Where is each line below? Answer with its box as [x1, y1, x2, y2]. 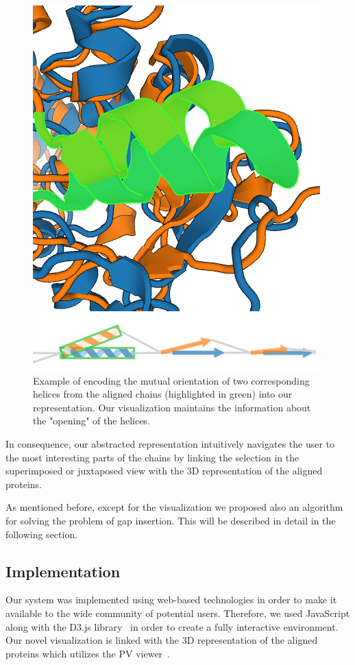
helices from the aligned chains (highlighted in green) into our [33, 387, 293, 401]
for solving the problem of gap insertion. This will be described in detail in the [5, 513, 336, 527]
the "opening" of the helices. [33, 413, 150, 428]
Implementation [5, 560, 121, 581]
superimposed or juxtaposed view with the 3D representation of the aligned [5, 463, 323, 478]
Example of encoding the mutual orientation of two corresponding [33, 373, 310, 387]
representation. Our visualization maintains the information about [33, 400, 311, 414]
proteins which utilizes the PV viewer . [5, 646, 170, 660]
